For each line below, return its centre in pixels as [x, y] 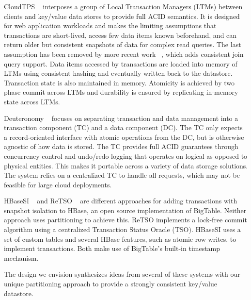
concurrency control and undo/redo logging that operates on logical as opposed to [126, 156]
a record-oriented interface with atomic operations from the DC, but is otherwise [124, 137]
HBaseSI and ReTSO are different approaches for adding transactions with [121, 201]
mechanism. [21, 258]
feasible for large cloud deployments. [58, 184]
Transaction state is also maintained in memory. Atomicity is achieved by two [119, 82]
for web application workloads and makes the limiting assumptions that [110, 25]
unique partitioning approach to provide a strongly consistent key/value [110, 284]
